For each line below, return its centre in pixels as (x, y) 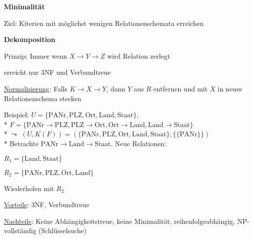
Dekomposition (30, 39)
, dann (116, 88)
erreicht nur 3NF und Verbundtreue (57, 72)
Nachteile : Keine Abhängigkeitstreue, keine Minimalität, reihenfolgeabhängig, (120, 221)
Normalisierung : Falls (36, 88)
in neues (230, 88)
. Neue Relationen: (138, 143)
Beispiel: (17, 115)
